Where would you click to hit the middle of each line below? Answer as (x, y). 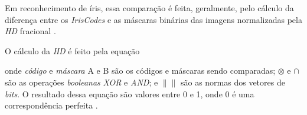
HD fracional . (30, 31)
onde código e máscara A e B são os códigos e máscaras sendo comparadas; (140, 70)
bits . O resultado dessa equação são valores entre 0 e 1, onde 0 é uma (130, 93)
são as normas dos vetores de (233, 82)
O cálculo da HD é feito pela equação (72, 50)
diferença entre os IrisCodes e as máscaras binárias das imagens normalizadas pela (153, 19)
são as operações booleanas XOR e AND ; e (81, 82)
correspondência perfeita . (51, 105)
